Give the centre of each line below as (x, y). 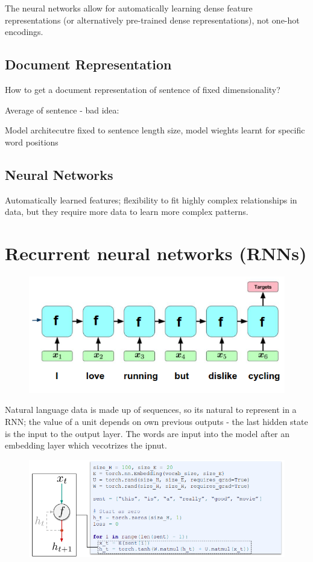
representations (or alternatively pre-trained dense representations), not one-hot (152, 20)
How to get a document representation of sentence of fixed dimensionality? (143, 89)
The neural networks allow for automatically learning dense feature (129, 8)
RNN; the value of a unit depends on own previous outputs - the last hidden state (156, 421)
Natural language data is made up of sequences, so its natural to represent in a (151, 410)
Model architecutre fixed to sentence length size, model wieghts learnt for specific (155, 130)
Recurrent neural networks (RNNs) (156, 253)
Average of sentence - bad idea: (62, 110)
